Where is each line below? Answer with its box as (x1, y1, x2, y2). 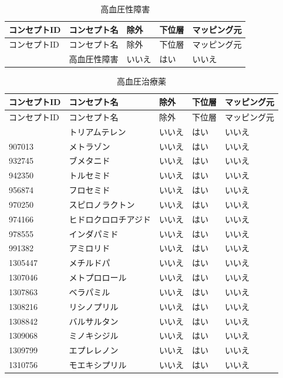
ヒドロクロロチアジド (69, 212, 151, 225)
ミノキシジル (69, 329, 119, 342)
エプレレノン (69, 344, 119, 356)
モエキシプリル (69, 359, 127, 371)
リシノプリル (69, 300, 119, 312)
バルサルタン (69, 315, 119, 327)
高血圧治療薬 (116, 75, 166, 87)
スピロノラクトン (69, 198, 135, 210)
